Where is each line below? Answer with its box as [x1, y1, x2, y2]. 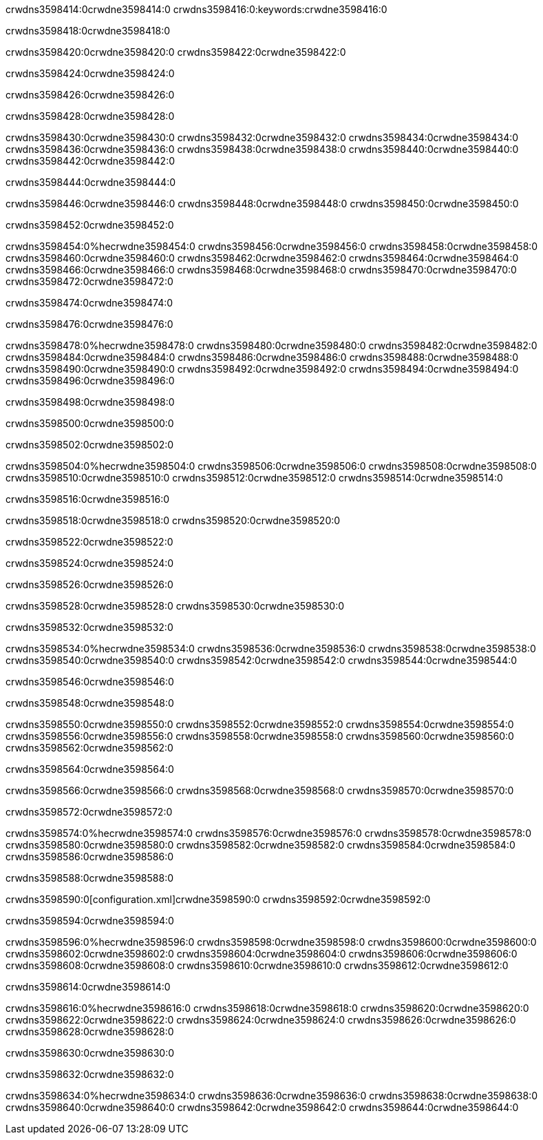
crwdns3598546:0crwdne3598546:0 [6, 676, 174, 687]
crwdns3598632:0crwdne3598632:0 [6, 1068, 174, 1080]
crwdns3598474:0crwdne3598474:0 [6, 297, 173, 309]
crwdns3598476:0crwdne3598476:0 [6, 318, 173, 330]
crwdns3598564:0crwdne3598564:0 [6, 763, 174, 775]
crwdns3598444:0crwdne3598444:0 [6, 176, 176, 188]
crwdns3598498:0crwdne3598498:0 [6, 396, 175, 408]
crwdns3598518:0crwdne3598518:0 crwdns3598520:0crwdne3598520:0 [6, 515, 341, 526]
